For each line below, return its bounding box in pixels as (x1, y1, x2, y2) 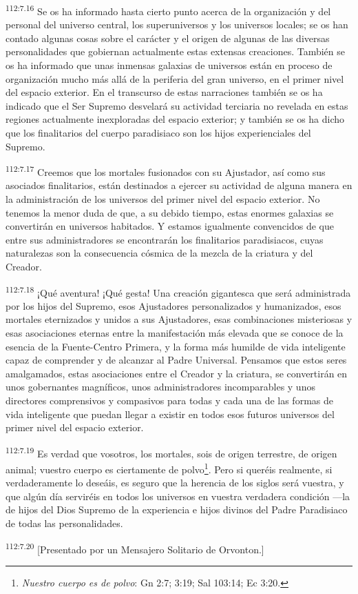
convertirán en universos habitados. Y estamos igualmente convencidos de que (6, 219, 334, 233)
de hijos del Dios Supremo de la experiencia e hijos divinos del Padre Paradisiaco (6, 502, 348, 517)
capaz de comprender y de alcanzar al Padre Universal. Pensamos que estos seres (6, 353, 347, 367)
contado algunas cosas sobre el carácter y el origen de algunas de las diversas (6, 30, 330, 45)
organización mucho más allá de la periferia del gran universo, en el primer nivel (6, 71, 344, 86)
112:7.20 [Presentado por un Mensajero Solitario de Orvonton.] (6, 539, 264, 556)
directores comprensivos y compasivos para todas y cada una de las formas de (6, 393, 333, 407)
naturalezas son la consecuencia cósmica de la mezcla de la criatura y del (6, 246, 313, 260)
